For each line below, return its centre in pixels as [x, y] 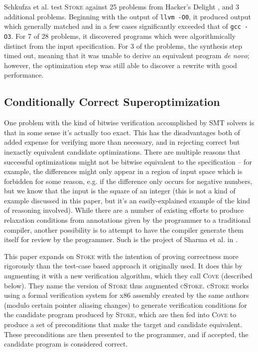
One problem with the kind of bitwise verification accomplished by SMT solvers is [129, 123]
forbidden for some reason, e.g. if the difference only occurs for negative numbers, [128, 181]
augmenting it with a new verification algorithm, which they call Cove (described [128, 276]
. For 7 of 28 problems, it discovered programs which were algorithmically [123, 36]
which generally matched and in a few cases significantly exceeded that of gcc [123, 26]
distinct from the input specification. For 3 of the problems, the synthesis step [123, 45]
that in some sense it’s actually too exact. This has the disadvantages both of [122, 132]
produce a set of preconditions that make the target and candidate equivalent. [123, 324]
